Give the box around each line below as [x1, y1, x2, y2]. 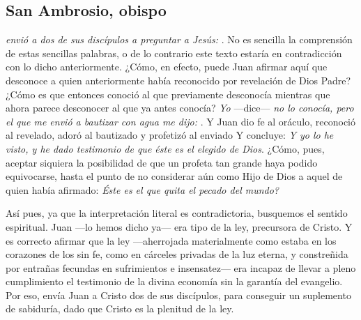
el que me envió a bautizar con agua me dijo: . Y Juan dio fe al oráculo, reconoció [6, 114, 356, 128]
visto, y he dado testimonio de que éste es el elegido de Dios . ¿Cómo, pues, [6, 141, 325, 155]
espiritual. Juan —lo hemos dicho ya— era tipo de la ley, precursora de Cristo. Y [6, 219, 353, 234]
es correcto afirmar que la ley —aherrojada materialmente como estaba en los [6, 233, 337, 247]
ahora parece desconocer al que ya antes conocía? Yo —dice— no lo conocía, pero [6, 100, 354, 115]
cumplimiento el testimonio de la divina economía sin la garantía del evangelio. [6, 274, 343, 289]
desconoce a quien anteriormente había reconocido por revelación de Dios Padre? [6, 73, 351, 87]
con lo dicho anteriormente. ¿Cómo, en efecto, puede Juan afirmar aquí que [6, 59, 328, 74]
